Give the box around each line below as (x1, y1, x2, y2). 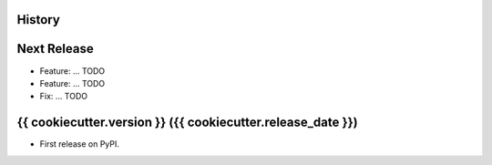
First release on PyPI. (39, 139, 120, 150)
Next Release (16, 41, 95, 57)
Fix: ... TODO (39, 91, 88, 102)
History (16, 12, 61, 27)
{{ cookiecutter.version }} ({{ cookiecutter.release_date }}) (16, 115, 359, 130)
